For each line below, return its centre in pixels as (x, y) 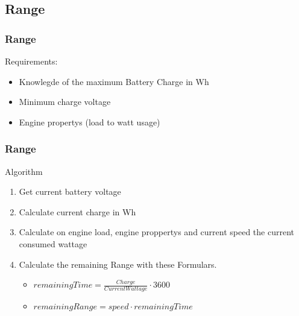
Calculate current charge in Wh (77, 211)
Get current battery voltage (70, 191)
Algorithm (24, 171)
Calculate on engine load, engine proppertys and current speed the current (156, 232)
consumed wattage (53, 243)
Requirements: (31, 61)
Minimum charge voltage (65, 102)
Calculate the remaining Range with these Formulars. (118, 264)
